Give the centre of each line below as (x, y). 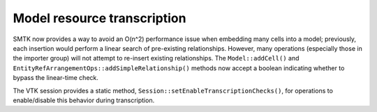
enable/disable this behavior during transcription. (84, 100)
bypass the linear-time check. (56, 78)
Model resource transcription (99, 18)
